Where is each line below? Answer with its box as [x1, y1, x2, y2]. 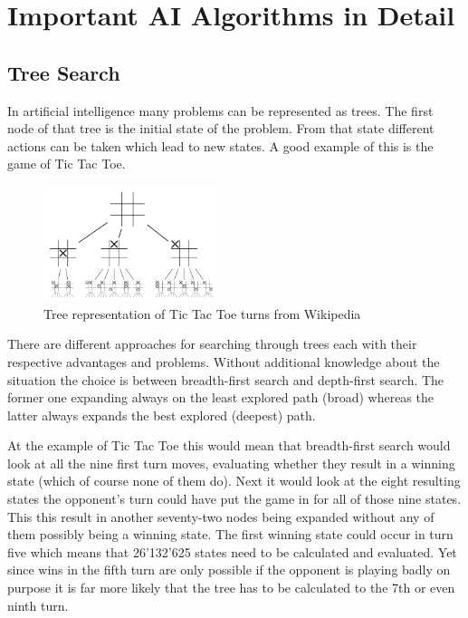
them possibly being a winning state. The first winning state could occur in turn [7, 525, 454, 544]
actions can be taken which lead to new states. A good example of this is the [7, 136, 434, 155]
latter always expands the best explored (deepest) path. [7, 405, 316, 424]
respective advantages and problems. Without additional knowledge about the [7, 352, 440, 371]
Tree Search [7, 58, 120, 86]
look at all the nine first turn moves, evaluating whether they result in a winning [7, 453, 455, 472]
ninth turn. [7, 595, 69, 614]
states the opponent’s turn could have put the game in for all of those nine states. [7, 489, 462, 508]
